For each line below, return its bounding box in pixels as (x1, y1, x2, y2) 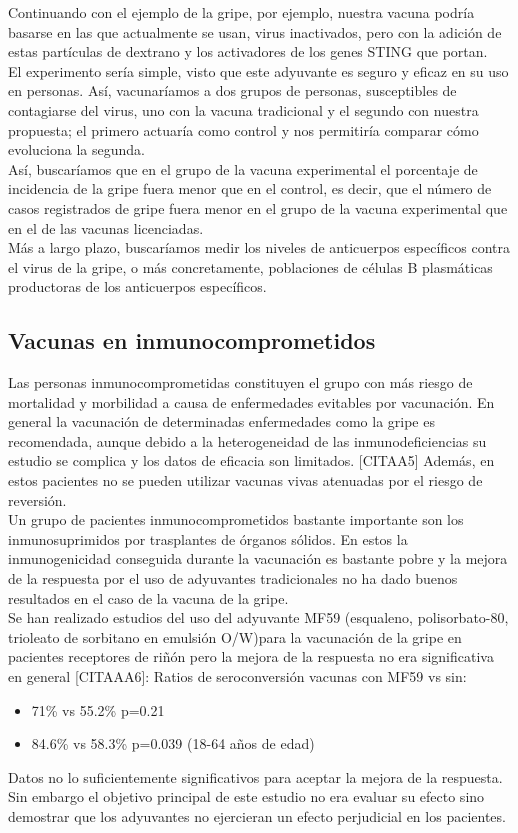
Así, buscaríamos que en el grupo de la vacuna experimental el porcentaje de (8, 158, 478, 179)
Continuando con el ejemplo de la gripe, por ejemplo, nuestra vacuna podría (8, 2, 475, 22)
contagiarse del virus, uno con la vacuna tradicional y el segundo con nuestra (8, 99, 479, 120)
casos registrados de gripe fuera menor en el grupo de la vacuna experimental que (8, 197, 508, 218)
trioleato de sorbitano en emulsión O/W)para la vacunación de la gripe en (8, 626, 462, 647)
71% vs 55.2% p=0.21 (31, 699, 165, 720)
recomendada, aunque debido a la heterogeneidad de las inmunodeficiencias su (8, 430, 487, 451)
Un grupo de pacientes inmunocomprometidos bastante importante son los (8, 509, 464, 530)
